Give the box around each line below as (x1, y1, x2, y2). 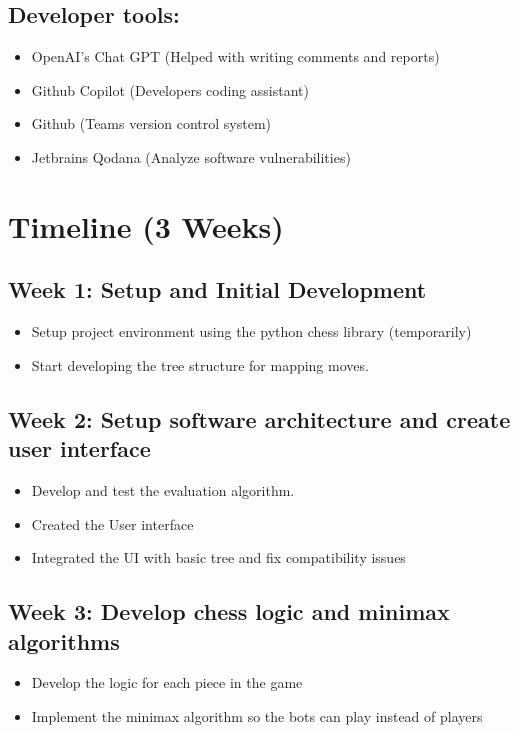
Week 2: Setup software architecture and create (8, 403, 511, 434)
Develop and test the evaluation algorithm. (31, 479, 295, 500)
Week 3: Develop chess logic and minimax (8, 596, 450, 627)
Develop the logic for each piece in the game (31, 672, 303, 693)
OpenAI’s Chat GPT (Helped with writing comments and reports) (31, 46, 440, 67)
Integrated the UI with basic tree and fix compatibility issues (31, 547, 406, 568)
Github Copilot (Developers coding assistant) (31, 79, 309, 100)
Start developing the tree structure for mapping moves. (31, 354, 369, 375)
